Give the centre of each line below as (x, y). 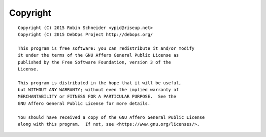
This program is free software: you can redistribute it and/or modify (106, 48)
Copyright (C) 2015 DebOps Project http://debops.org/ (85, 34)
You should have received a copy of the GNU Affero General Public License (111, 117)
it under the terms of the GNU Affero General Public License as (99, 55)
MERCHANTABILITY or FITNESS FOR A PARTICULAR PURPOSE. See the (97, 97)
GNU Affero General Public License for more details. (84, 103)
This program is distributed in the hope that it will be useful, (100, 83)
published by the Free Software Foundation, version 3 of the (95, 62)
